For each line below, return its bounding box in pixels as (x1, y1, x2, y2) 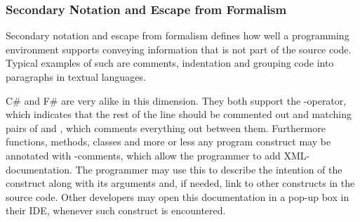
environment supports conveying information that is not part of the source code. (6, 41, 352, 56)
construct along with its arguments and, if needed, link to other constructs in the (6, 176, 355, 190)
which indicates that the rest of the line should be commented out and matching (6, 107, 352, 122)
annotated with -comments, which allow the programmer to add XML (6, 148, 307, 162)
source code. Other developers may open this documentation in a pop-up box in (6, 189, 349, 204)
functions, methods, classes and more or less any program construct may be (6, 134, 331, 149)
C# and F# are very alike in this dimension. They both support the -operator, (6, 93, 347, 107)
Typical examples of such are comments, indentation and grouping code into (6, 55, 334, 70)
